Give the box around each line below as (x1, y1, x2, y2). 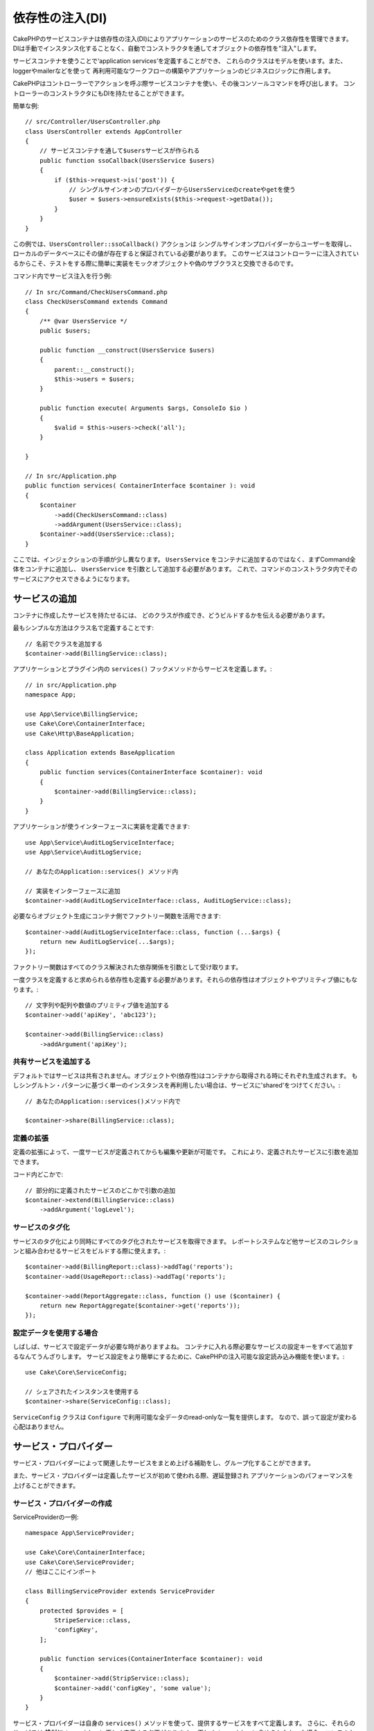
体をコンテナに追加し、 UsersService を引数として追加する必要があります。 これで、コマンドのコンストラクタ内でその (12, 565, 358, 573)
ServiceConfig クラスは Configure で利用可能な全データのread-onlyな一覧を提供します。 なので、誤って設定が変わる (12, 1412, 357, 1421)
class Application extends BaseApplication (25, 748, 175, 757)
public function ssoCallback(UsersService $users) (39, 156, 215, 164)
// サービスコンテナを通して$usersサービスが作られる (39, 147, 200, 155)
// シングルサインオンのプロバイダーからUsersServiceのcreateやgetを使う (69, 186, 296, 194)
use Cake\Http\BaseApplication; (25, 729, 135, 737)
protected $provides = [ (39, 1606, 124, 1615)
